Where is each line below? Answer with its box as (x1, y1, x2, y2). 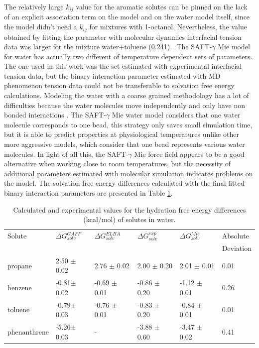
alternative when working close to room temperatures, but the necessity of (4, 158, 231, 169)
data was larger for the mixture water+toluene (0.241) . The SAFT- (4, 41, 212, 52)
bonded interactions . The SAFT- (4, 110, 106, 120)
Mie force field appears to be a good (134, 148, 245, 159)
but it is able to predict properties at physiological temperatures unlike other (4, 129, 239, 139)
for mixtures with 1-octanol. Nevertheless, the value (89, 21, 247, 32)
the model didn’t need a (4, 21, 77, 32)
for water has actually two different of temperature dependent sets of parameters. (4, 51, 253, 61)
